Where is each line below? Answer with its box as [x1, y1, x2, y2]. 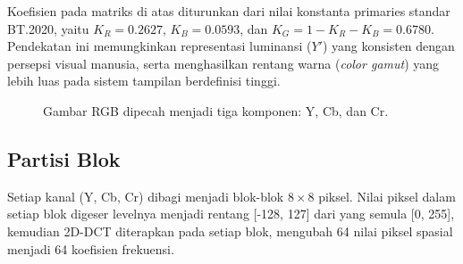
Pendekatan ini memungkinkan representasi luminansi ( [7, 37, 312, 55]
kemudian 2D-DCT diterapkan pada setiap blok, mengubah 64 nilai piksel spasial [7, 221, 453, 240]
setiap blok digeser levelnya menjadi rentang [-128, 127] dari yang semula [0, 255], [7, 204, 455, 223]
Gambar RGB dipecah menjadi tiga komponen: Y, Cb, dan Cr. [43, 101, 389, 120]
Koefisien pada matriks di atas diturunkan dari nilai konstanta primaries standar [7, 2, 450, 20]
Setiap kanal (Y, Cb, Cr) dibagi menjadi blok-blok [7, 186, 284, 205]
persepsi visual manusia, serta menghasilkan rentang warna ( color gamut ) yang [7, 54, 440, 72]
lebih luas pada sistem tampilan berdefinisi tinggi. [7, 71, 281, 90]
